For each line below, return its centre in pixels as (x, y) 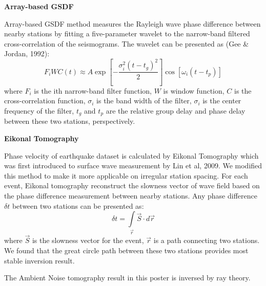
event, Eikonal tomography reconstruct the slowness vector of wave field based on (132, 185)
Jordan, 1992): (27, 53)
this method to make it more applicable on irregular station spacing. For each (126, 175)
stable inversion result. (39, 260)
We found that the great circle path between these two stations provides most (126, 250)
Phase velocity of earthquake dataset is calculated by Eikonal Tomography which (131, 155)
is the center (222, 101)
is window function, (194, 90)
